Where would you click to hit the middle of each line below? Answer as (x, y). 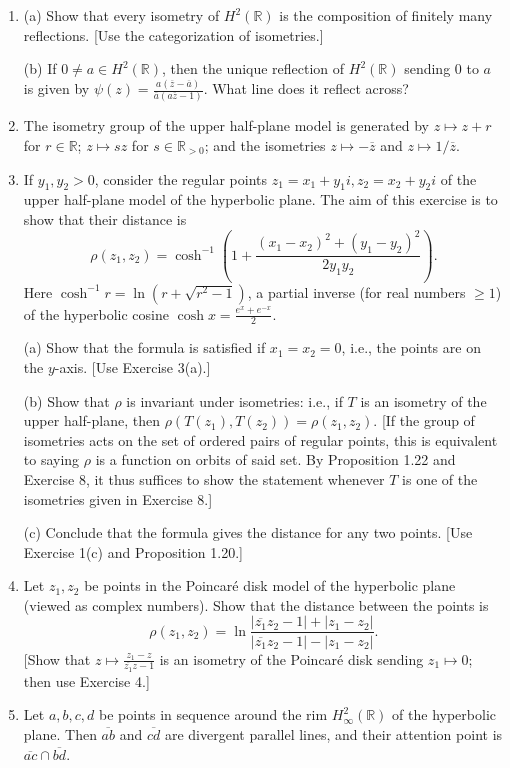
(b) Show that (66, 400)
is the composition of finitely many (386, 15)
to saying (51, 459)
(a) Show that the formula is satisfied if (144, 347)
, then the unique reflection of (253, 68)
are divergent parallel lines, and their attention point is (333, 734)
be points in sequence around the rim (213, 714)
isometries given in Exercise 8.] (118, 498)
